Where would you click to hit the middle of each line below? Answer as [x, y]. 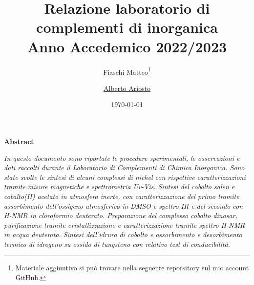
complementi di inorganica [127, 27]
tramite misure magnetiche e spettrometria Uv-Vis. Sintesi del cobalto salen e [119, 186]
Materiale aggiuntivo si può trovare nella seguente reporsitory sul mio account [132, 268]
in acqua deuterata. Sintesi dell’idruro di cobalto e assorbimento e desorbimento [123, 234]
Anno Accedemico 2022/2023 [127, 46]
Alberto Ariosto [127, 88]
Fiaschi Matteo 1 [127, 71]
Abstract [19, 141]
